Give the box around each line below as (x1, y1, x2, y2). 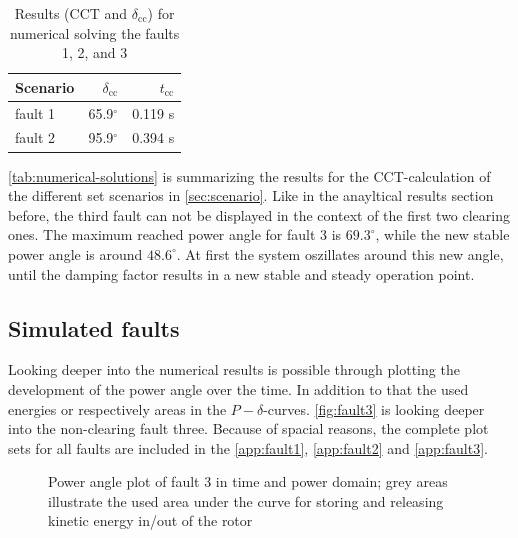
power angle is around (8, 243, 143, 264)
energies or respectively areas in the (8, 398, 227, 419)
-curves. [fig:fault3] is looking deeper (263, 398, 485, 419)
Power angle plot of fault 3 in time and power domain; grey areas (48, 471, 448, 492)
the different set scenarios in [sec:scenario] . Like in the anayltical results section (8, 185, 494, 206)
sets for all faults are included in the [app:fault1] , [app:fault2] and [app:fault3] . (8, 437, 488, 458)
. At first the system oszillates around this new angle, (176, 243, 504, 264)
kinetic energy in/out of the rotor (48, 510, 253, 531)
